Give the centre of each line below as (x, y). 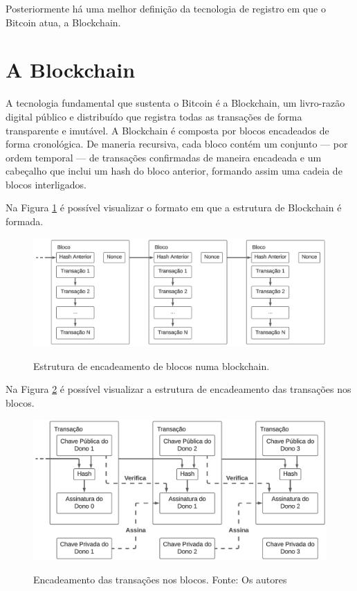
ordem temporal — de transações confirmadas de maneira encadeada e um (164, 157)
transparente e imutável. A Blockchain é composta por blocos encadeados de (167, 130)
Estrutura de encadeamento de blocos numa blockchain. (152, 365)
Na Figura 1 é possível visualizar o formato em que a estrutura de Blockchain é (174, 208)
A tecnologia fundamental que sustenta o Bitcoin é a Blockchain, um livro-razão (175, 103)
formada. (25, 221)
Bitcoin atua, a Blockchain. (63, 22)
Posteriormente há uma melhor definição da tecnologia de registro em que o (166, 8)
